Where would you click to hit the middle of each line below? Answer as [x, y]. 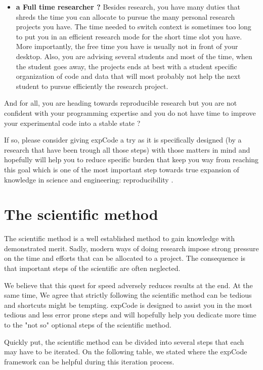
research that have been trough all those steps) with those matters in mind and [127, 149]
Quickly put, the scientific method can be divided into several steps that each [124, 341]
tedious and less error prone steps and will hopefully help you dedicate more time [130, 315]
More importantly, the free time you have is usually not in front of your [127, 46]
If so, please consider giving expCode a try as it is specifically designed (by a [123, 140]
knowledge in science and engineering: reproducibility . [89, 179]
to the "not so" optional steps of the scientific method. [88, 324]
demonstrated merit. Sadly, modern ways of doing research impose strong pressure [131, 248]
